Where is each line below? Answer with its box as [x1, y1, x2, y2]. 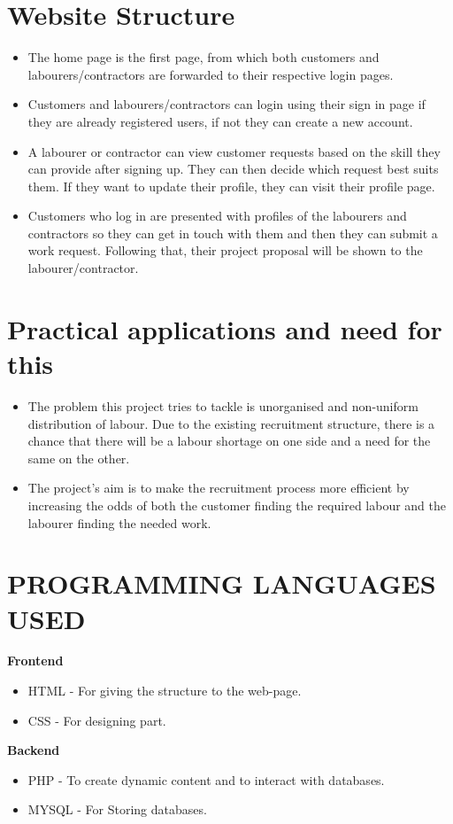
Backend [7, 741, 60, 759]
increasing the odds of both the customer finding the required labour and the [27, 495, 447, 514]
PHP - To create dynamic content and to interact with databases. [27, 770, 385, 789]
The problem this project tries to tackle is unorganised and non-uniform [27, 396, 418, 415]
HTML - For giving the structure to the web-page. [27, 681, 302, 700]
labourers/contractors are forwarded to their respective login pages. [27, 65, 394, 83]
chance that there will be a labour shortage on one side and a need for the [27, 431, 431, 450]
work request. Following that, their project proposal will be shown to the [27, 241, 423, 260]
